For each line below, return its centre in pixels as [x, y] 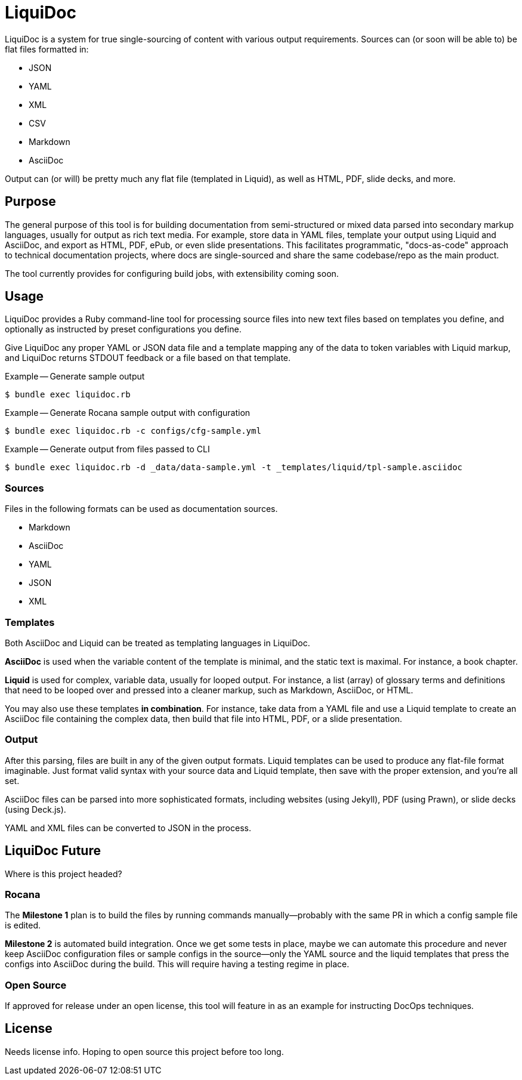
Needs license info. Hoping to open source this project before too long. [144, 1051]
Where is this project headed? [64, 874]
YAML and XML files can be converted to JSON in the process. [128, 828]
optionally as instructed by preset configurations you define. [123, 329]
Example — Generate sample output [75, 377]
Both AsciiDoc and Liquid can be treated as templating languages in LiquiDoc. [157, 643]
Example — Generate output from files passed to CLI [107, 449]
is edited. [23, 925]
